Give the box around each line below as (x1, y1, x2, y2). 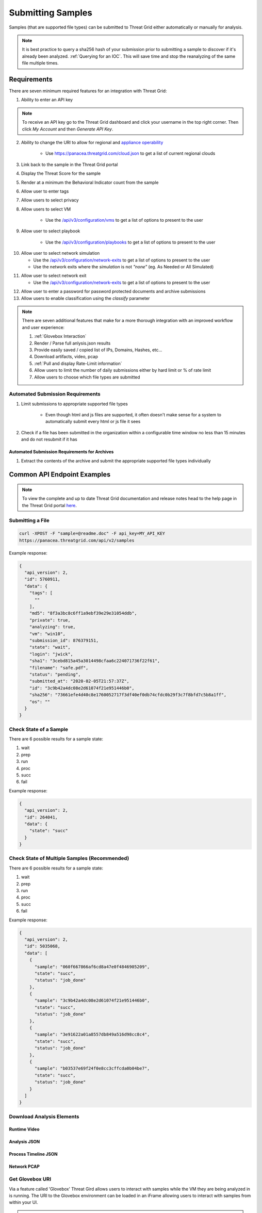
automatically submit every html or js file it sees (45, 419, 141, 425)
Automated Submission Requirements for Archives (9, 449, 114, 455)
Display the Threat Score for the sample (21, 170, 101, 177)
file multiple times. (22, 60, 59, 66)
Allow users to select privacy (21, 197, 79, 203)
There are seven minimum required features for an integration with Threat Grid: (9, 88, 167, 94)
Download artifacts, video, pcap (34, 354, 98, 360)
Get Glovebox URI (9, 1176, 51, 1182)
